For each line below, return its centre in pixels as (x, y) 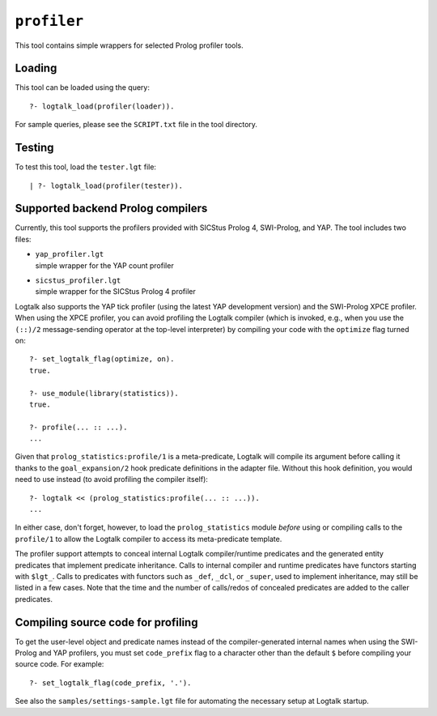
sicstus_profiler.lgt (78, 281)
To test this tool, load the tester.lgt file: (86, 167)
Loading (36, 68)
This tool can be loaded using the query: (82, 87)
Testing (34, 148)
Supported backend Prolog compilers (111, 209)
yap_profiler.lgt (70, 254)
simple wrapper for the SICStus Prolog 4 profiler (115, 292)
